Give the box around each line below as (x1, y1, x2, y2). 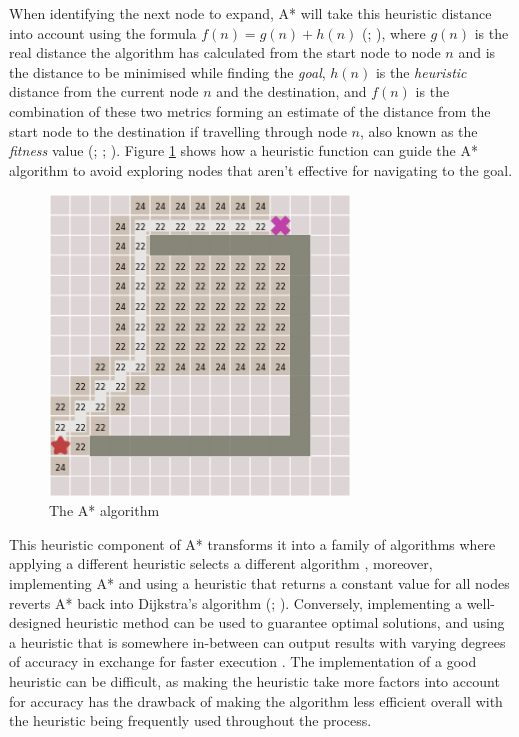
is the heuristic (375, 61, 467, 82)
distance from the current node (9, 81, 199, 102)
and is (458, 42, 496, 63)
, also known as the (359, 120, 478, 141)
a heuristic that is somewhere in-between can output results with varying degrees (9, 631, 506, 652)
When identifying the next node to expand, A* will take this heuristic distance (9, 3, 492, 23)
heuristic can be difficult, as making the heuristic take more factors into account (9, 671, 500, 692)
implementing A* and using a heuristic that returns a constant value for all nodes (9, 573, 510, 594)
